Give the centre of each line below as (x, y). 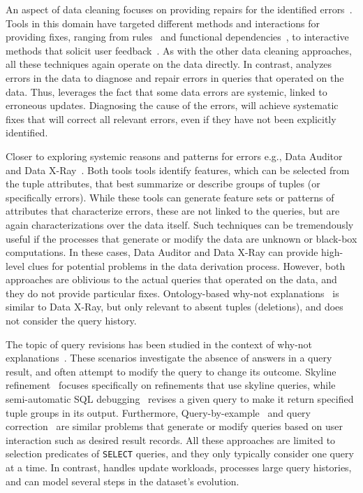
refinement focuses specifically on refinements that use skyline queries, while (171, 385)
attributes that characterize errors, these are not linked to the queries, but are (173, 211)
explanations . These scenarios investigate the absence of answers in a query (169, 358)
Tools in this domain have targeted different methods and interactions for (163, 23)
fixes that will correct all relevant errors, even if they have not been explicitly (171, 119)
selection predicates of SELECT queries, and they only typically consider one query (180, 453)
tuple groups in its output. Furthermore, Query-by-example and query (158, 412)
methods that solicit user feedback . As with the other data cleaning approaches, (179, 50)
